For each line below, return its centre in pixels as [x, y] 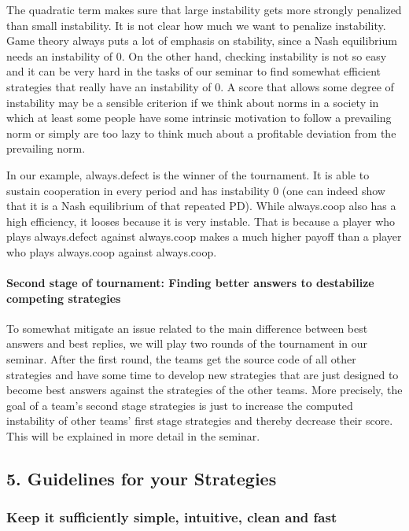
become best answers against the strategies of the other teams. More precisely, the [204, 390]
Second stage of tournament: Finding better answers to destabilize [190, 283]
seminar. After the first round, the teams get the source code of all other [181, 359]
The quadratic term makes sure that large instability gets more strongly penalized [204, 9]
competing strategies [64, 298]
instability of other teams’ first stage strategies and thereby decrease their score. [200, 420]
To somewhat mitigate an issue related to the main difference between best [187, 328]
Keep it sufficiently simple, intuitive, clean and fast [172, 517]
